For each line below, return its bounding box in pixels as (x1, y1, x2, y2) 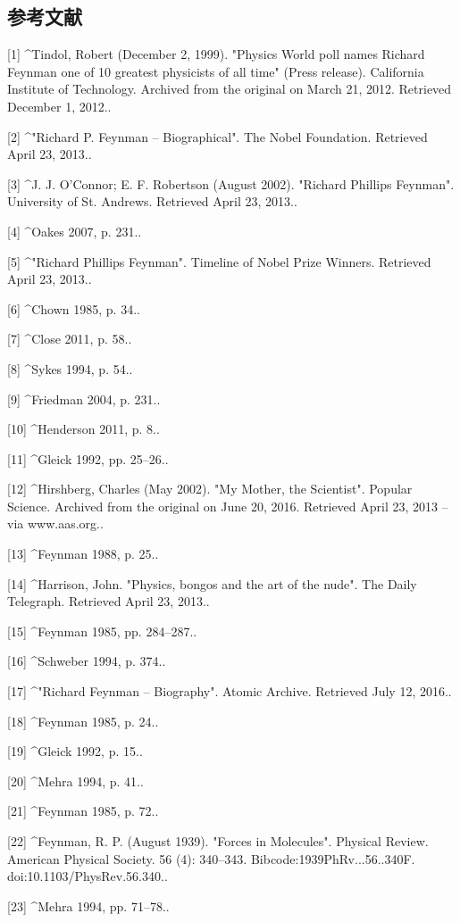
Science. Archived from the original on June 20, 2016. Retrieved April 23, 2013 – (7, 496, 448, 515)
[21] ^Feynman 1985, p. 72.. (7, 802, 159, 820)
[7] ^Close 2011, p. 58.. (7, 329, 132, 348)
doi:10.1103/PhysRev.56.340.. (7, 867, 168, 885)
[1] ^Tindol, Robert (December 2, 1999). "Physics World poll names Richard (7, 45, 425, 63)
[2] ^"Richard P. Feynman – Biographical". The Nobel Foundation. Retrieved (7, 127, 428, 145)
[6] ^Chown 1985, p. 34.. (7, 299, 140, 318)
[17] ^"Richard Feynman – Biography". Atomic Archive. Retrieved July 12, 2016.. (7, 682, 452, 701)
